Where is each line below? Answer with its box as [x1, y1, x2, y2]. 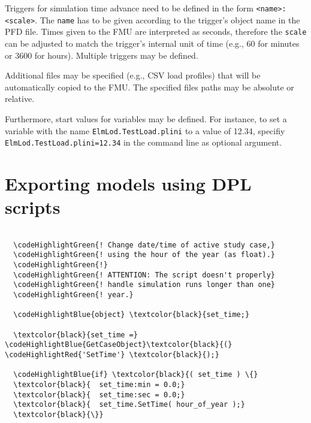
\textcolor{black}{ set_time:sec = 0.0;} [13, 390, 185, 399]
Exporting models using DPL [5, 171, 252, 196]
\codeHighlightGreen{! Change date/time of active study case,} [13, 240, 276, 249]
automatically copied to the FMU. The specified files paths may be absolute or [5, 80, 294, 93]
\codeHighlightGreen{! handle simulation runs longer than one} [13, 280, 276, 289]
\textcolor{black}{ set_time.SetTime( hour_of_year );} [13, 400, 245, 409]
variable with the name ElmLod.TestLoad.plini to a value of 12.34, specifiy [5, 124, 285, 137]
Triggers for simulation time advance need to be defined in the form [5, 2, 253, 14]
